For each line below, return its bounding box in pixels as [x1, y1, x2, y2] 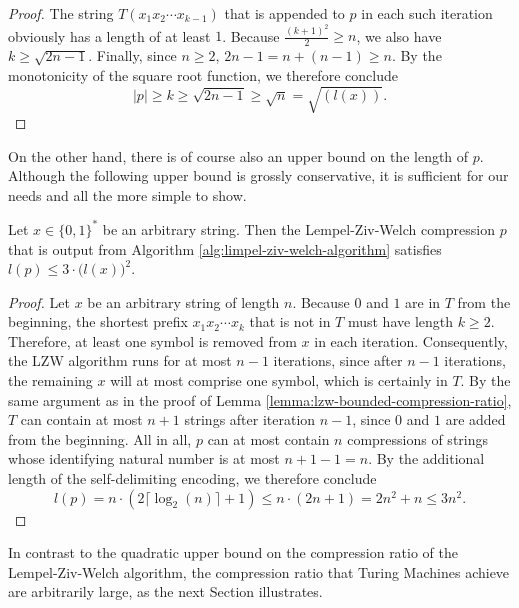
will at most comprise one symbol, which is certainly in [110, 370, 448, 391]
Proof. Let [8, 291, 70, 312]
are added [445, 409, 506, 430]
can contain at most [20, 409, 143, 430]
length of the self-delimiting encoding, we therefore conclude [8, 468, 377, 489]
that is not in [249, 311, 331, 332]
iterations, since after [273, 350, 403, 371]
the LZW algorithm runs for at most [8, 350, 232, 371]
